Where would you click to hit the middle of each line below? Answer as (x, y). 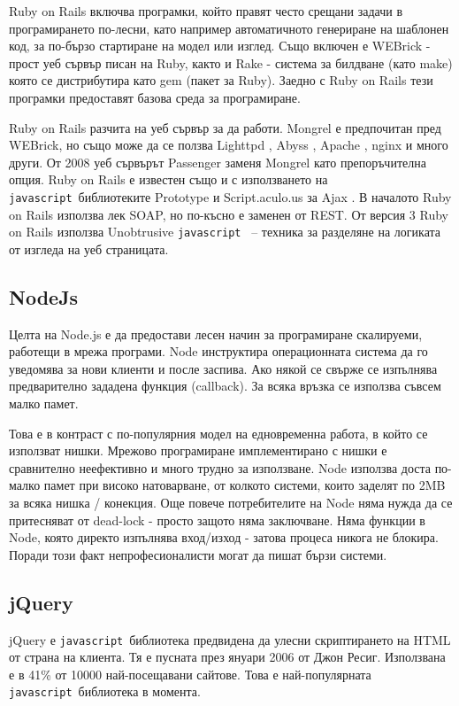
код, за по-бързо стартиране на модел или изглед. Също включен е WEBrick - (220, 46)
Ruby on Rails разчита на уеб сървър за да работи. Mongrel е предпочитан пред (225, 127)
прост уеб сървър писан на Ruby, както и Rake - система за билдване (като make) (231, 62)
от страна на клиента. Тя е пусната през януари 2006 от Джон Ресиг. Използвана (227, 657)
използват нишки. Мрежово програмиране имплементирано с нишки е (198, 450)
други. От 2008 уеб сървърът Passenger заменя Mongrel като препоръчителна (218, 162)
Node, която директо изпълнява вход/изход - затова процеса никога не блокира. (224, 537)
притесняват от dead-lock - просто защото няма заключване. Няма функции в (217, 520)
